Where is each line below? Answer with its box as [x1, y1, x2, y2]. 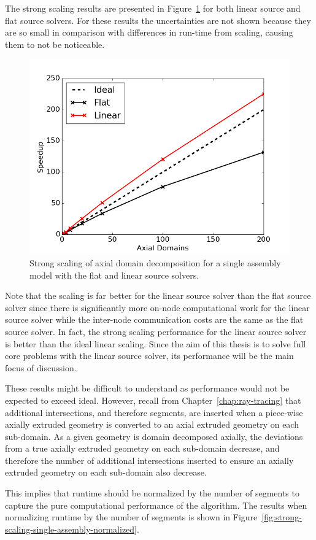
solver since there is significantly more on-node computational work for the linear [5, 301, 310, 314]
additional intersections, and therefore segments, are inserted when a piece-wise [5, 406, 303, 418]
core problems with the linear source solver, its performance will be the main [5, 349, 294, 362]
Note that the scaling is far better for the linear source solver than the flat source [5, 289, 311, 302]
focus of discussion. [5, 361, 77, 374]
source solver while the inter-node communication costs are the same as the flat [5, 313, 304, 326]
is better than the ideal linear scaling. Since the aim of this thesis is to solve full [5, 337, 306, 350]
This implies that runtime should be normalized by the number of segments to [5, 487, 299, 499]
